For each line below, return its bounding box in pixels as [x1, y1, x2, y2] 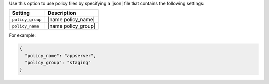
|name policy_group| [47, 23, 96, 30]
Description [47, 10, 77, 17]
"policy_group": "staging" [25, 60, 91, 66]
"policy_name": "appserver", [25, 53, 97, 58]
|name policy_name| [47, 16, 95, 23]
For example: [9, 32, 36, 38]
